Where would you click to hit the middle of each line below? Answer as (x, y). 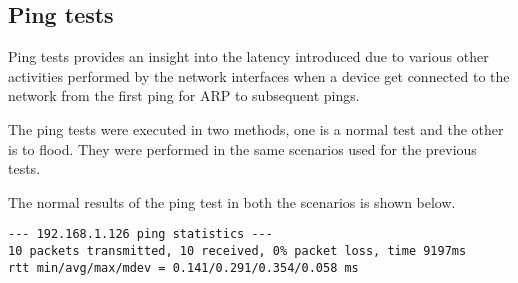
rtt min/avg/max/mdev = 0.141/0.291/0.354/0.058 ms (183, 267)
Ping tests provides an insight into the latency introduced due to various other (248, 56)
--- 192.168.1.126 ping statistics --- (140, 234)
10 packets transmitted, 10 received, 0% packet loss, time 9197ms (237, 251)
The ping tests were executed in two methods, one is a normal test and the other (256, 128)
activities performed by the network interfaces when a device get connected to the (259, 75)
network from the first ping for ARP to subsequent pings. (184, 95)
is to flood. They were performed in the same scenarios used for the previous (242, 148)
